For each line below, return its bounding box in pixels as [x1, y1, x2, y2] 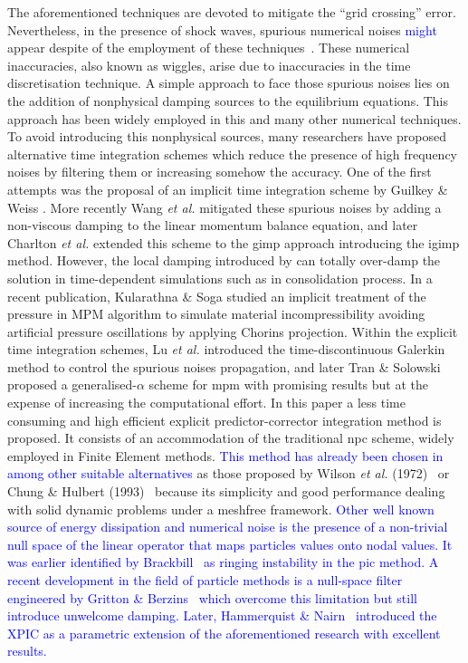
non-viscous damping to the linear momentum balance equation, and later [7, 216, 418, 235]
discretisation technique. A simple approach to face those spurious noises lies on [7, 73, 450, 92]
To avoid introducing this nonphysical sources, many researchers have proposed [7, 127, 446, 146]
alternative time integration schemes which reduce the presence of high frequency [7, 144, 457, 163]
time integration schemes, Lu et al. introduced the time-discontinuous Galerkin [7, 340, 445, 359]
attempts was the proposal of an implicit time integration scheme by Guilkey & [7, 179, 448, 198]
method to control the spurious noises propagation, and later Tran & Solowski [7, 357, 441, 376]
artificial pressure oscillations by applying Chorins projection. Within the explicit [7, 322, 458, 341]
